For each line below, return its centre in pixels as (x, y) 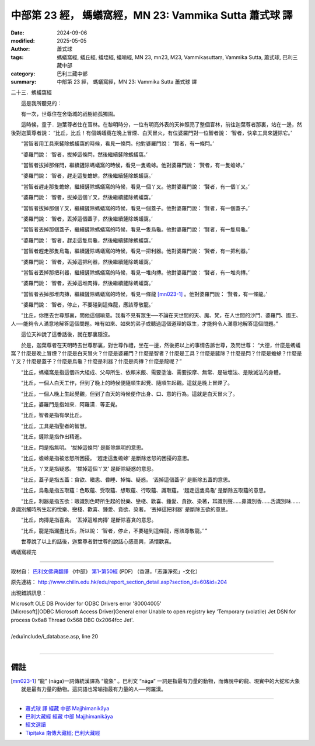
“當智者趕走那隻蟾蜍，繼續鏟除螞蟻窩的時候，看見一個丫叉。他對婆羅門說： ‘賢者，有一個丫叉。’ (135, 186)
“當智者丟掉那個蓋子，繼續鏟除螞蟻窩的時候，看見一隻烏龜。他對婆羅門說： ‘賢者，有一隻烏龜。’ (135, 229)
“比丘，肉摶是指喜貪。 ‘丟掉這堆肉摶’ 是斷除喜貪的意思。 (89, 520)
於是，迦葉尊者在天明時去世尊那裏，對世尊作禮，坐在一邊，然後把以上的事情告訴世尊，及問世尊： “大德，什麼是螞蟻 (161, 345)
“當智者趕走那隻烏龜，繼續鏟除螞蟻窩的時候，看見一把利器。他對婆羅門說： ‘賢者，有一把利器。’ (135, 251)
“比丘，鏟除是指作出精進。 (53, 437)
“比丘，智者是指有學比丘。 (53, 415)
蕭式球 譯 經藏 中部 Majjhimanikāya (67, 708)
